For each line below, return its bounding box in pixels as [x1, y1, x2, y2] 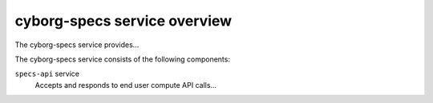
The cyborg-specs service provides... [14, 40, 140, 50]
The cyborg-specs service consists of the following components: [14, 54, 230, 64]
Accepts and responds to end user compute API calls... [34, 80, 216, 89]
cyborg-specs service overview [14, 12, 233, 30]
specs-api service [14, 69, 80, 79]
